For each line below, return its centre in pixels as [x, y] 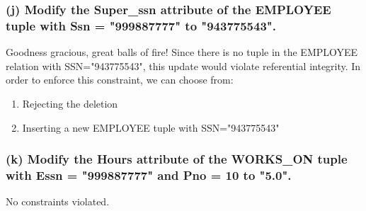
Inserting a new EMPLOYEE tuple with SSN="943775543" [151, 127]
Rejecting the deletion [70, 103]
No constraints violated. [58, 201]
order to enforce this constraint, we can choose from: [120, 80]
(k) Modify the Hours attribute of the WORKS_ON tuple [177, 159]
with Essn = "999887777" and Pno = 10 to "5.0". [149, 175]
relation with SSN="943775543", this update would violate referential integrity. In [183, 65]
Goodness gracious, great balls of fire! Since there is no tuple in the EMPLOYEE [182, 52]
